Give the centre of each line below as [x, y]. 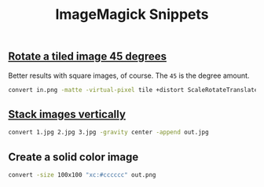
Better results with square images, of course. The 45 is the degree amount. [129, 75]
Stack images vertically [67, 114]
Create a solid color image [73, 157]
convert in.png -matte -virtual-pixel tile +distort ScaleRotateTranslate [133, 90]
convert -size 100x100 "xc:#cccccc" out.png [82, 174]
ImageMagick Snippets [132, 15]
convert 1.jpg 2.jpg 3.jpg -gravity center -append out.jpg [109, 132]
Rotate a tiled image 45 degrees [88, 57]
